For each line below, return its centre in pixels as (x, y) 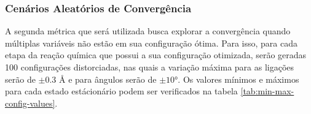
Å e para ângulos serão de (108, 79)
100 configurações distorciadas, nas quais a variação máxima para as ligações (150, 67)
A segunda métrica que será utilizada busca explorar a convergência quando (148, 31)
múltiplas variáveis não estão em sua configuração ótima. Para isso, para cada (151, 43)
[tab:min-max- (267, 91)
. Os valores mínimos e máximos (238, 79)
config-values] (30, 103)
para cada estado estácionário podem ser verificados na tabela (121, 91)
